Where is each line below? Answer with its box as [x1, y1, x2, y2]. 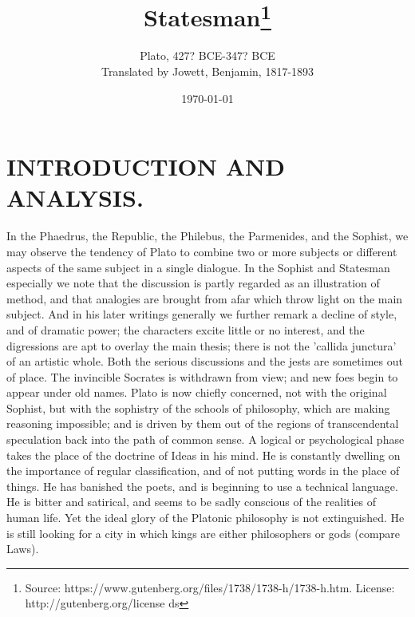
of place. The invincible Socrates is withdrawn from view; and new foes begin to [6, 368, 398, 385]
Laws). [6, 540, 39, 557]
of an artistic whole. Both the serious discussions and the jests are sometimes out [6, 353, 403, 370]
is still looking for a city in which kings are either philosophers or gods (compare [6, 524, 401, 541]
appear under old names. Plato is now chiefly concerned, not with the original [6, 384, 387, 401]
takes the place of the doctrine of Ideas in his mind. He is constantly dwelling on [6, 446, 401, 463]
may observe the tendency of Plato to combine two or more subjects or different [6, 243, 397, 259]
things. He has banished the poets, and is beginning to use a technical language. [6, 477, 398, 494]
